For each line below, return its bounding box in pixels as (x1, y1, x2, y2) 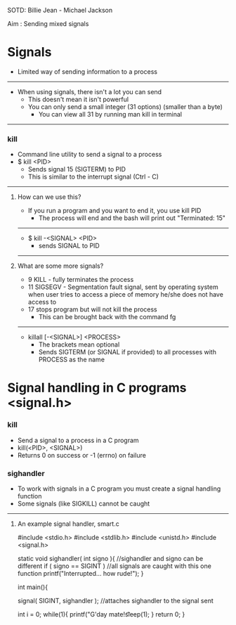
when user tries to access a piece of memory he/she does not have (27, 290, 223, 299)
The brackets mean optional (38, 340, 120, 349)
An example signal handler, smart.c (17, 520, 119, 528)
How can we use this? (17, 193, 81, 201)
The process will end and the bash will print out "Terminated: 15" (38, 214, 226, 222)
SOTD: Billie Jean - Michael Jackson (7, 6, 113, 14)
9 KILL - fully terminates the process (27, 276, 134, 284)
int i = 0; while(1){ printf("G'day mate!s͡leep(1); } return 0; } (17, 610, 185, 619)
